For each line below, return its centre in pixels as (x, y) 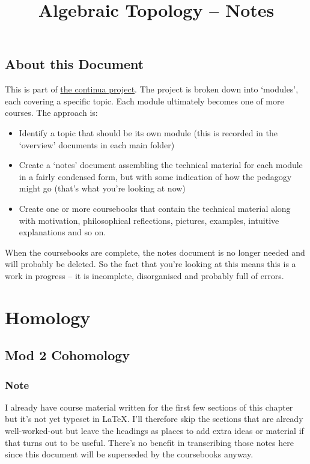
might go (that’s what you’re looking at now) (102, 188)
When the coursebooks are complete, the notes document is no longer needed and (155, 252)
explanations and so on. (62, 232)
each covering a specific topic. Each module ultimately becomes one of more (144, 101)
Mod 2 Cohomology (68, 355)
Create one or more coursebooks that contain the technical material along (155, 208)
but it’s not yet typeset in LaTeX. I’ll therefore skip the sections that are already (154, 419)
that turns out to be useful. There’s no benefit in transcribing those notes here (149, 442)
